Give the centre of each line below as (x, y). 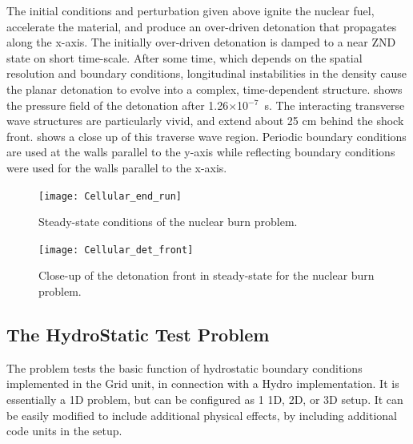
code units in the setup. (64, 431)
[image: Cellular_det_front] (116, 250)
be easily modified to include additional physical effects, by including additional (202, 415)
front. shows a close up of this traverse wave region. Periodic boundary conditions (206, 136)
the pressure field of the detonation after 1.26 (118, 105)
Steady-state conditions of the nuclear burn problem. (168, 222)
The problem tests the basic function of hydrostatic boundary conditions (184, 367)
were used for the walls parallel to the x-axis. (117, 167)
